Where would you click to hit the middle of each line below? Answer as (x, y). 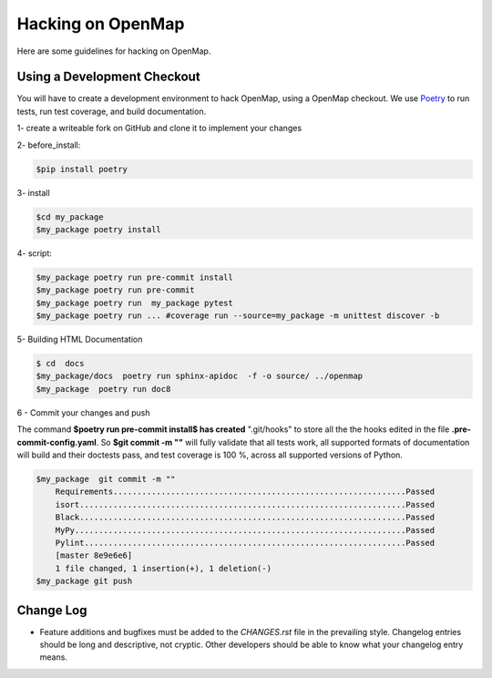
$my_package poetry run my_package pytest (135, 303)
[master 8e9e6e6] (94, 555)
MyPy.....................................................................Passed (245, 530)
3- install (33, 192)
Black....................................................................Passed (245, 518)
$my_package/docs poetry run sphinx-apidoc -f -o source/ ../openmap (200, 376)
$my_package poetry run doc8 (103, 389)
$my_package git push (84, 581)
